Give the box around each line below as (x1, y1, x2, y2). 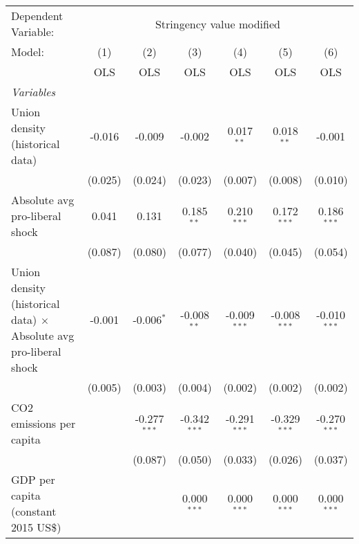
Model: (11, 44, 45, 60)
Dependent (11, 8, 64, 24)
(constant (11, 503, 57, 519)
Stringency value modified (155, 15, 280, 32)
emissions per (11, 415, 76, 431)
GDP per (11, 471, 55, 487)
